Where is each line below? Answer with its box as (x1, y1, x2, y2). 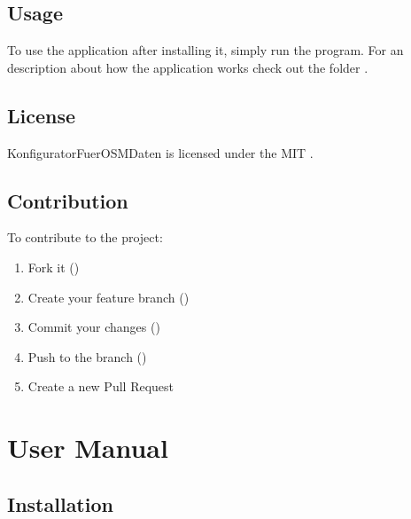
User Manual (7, 429, 168, 466)
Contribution (7, 186, 128, 214)
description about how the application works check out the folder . (7, 58, 368, 76)
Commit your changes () (27, 318, 160, 336)
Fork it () (27, 257, 80, 276)
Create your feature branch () (27, 287, 190, 306)
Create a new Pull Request (27, 377, 174, 396)
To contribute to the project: (7, 228, 163, 247)
